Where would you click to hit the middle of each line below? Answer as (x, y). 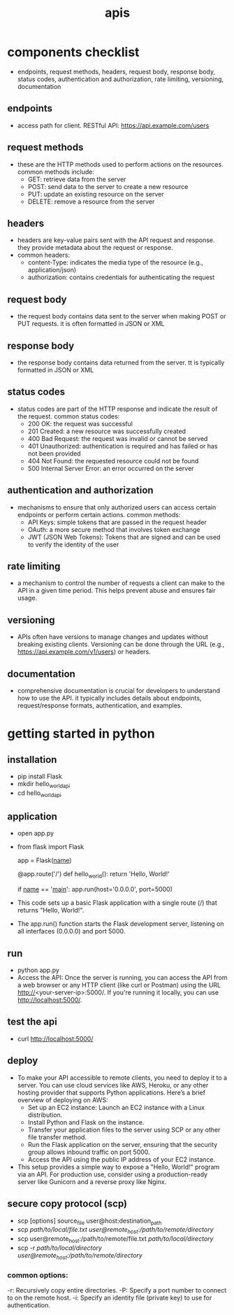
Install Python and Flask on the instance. (86, 1122)
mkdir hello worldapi (44, 785)
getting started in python (81, 734)
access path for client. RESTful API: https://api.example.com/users (113, 125)
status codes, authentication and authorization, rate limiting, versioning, (120, 79)
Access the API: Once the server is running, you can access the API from (122, 978)
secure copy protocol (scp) (67, 1204)
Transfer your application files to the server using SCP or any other (124, 1130)
